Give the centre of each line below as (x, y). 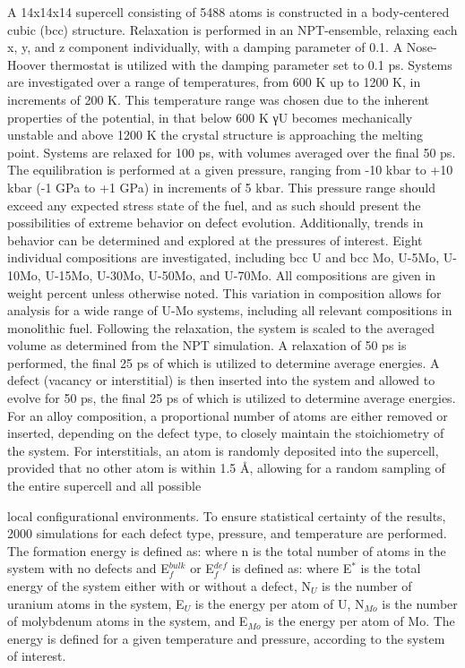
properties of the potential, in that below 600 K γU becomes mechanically (210, 117)
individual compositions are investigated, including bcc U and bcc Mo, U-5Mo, (224, 257)
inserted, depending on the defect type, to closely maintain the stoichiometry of (226, 433)
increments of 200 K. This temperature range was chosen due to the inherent (219, 99)
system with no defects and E (88, 568)
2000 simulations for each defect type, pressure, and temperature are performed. (227, 533)
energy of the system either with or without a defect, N (159, 586)
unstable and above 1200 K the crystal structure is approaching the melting (215, 135)
